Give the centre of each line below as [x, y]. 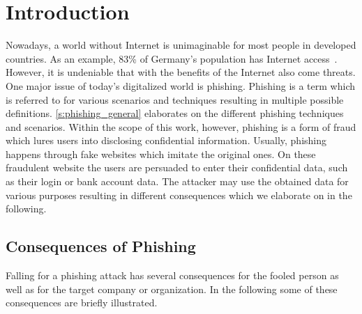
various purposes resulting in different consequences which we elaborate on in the [179, 195]
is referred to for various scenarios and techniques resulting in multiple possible [175, 99]
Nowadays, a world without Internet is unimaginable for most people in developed [181, 45]
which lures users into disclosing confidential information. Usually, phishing [166, 140]
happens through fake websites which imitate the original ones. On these [161, 154]
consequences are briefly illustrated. [82, 303]
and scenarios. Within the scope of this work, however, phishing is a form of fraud [181, 126]
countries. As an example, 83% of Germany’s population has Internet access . [172, 58]
